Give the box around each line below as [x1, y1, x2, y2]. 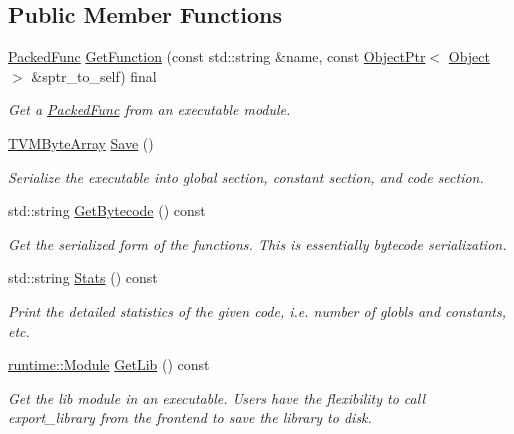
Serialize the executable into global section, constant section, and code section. [8, 166, 484, 187]
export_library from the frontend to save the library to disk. [8, 407, 372, 428]
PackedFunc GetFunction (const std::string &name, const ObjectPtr [8, 46, 426, 67]
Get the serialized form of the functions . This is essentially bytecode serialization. [8, 233, 507, 254]
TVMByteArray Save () [8, 132, 154, 153]
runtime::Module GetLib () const [8, 354, 210, 375]
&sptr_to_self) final [31, 65, 157, 86]
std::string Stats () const [8, 267, 158, 288]
